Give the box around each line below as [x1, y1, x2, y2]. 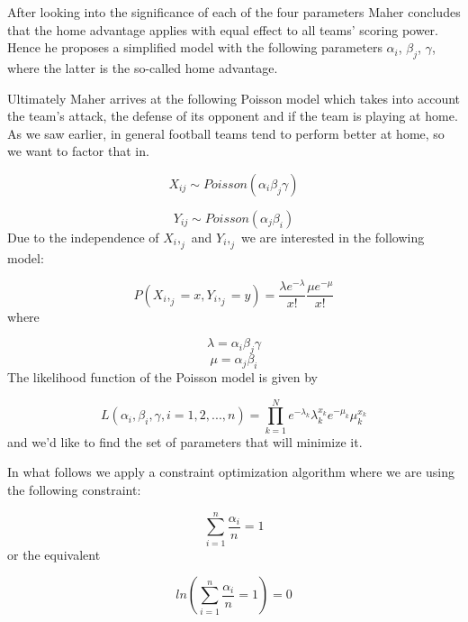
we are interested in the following [241, 227, 425, 246]
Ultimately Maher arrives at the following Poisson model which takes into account [7, 88, 461, 107]
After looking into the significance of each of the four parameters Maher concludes [7, 3, 461, 21]
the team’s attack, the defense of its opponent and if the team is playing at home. [7, 106, 458, 125]
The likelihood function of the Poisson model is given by [7, 368, 319, 387]
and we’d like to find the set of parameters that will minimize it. [7, 432, 363, 451]
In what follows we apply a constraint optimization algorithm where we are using [7, 462, 454, 481]
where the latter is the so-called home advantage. [7, 58, 278, 77]
